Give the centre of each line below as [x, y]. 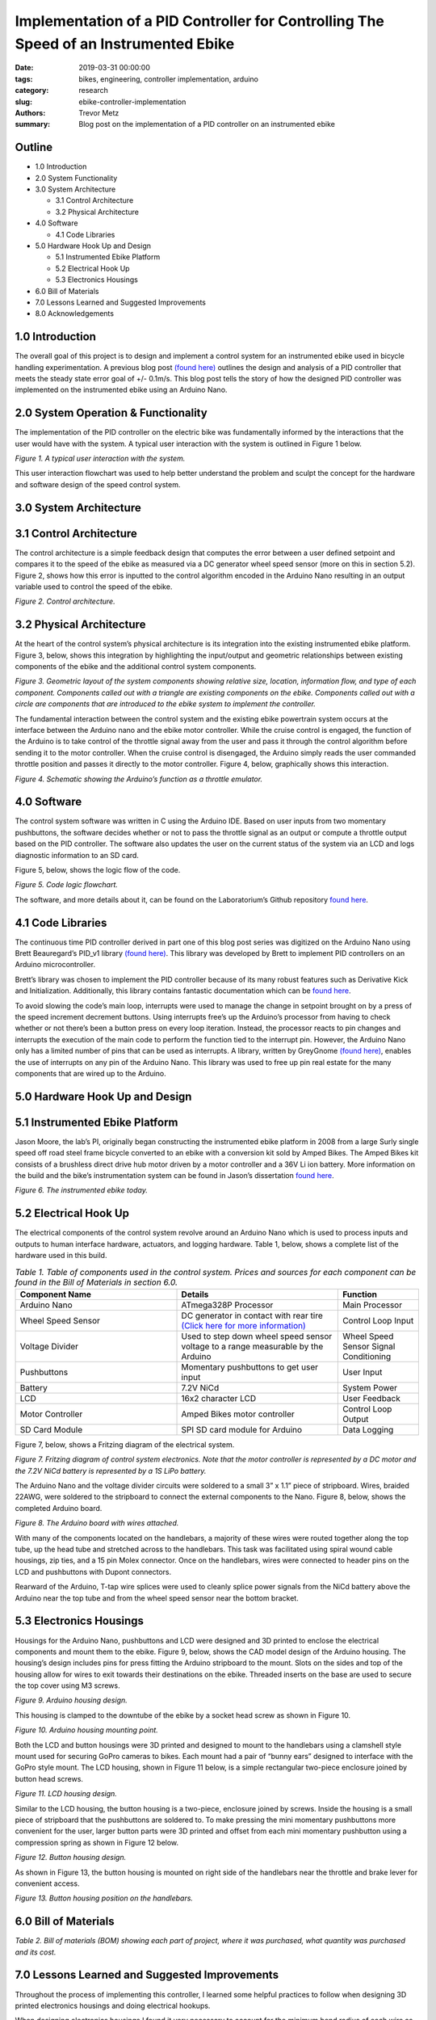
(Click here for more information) [243, 1325]
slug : [23, 102]
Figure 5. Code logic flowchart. [67, 885]
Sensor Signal [369, 1346]
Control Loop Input [378, 1320]
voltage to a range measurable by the [252, 1346]
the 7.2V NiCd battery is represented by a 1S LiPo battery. [111, 1471]
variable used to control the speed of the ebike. [94, 587]
